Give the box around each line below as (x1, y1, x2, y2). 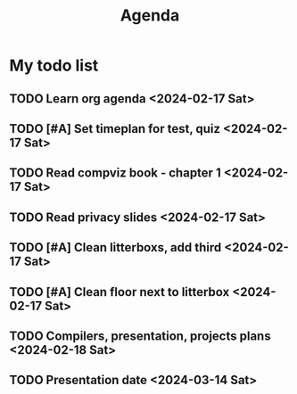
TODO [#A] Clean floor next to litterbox (9, 284, 230, 300)
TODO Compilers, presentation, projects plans (9, 328, 271, 343)
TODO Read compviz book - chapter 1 (9, 166, 221, 181)
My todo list (9, 55, 99, 76)
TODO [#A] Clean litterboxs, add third (9, 240, 222, 255)
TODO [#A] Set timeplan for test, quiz (9, 121, 221, 136)
